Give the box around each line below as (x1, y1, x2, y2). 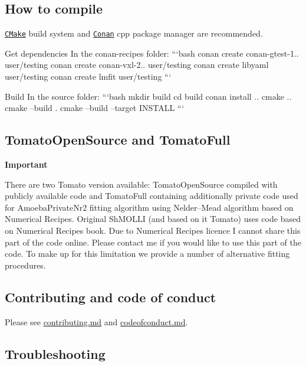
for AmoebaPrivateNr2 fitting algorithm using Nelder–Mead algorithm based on (5, 201, 294, 213)
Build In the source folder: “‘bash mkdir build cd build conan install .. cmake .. (5, 90, 292, 102)
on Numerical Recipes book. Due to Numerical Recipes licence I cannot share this (5, 224, 301, 236)
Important (5, 158, 48, 171)
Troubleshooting (5, 344, 106, 362)
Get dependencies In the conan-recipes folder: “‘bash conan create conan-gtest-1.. (5, 47, 299, 59)
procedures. (5, 259, 46, 271)
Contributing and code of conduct (5, 287, 216, 306)
